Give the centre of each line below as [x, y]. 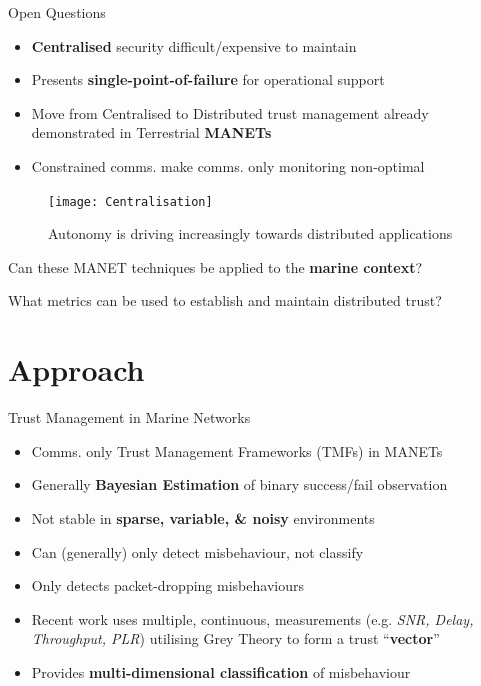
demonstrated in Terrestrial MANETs [151, 132]
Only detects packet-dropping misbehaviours [167, 585]
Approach [76, 369]
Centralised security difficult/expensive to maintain [194, 45]
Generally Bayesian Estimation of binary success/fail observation [239, 484]
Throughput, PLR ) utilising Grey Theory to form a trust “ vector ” [235, 638]
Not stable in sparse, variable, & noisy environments [203, 517]
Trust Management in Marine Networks [129, 417]
